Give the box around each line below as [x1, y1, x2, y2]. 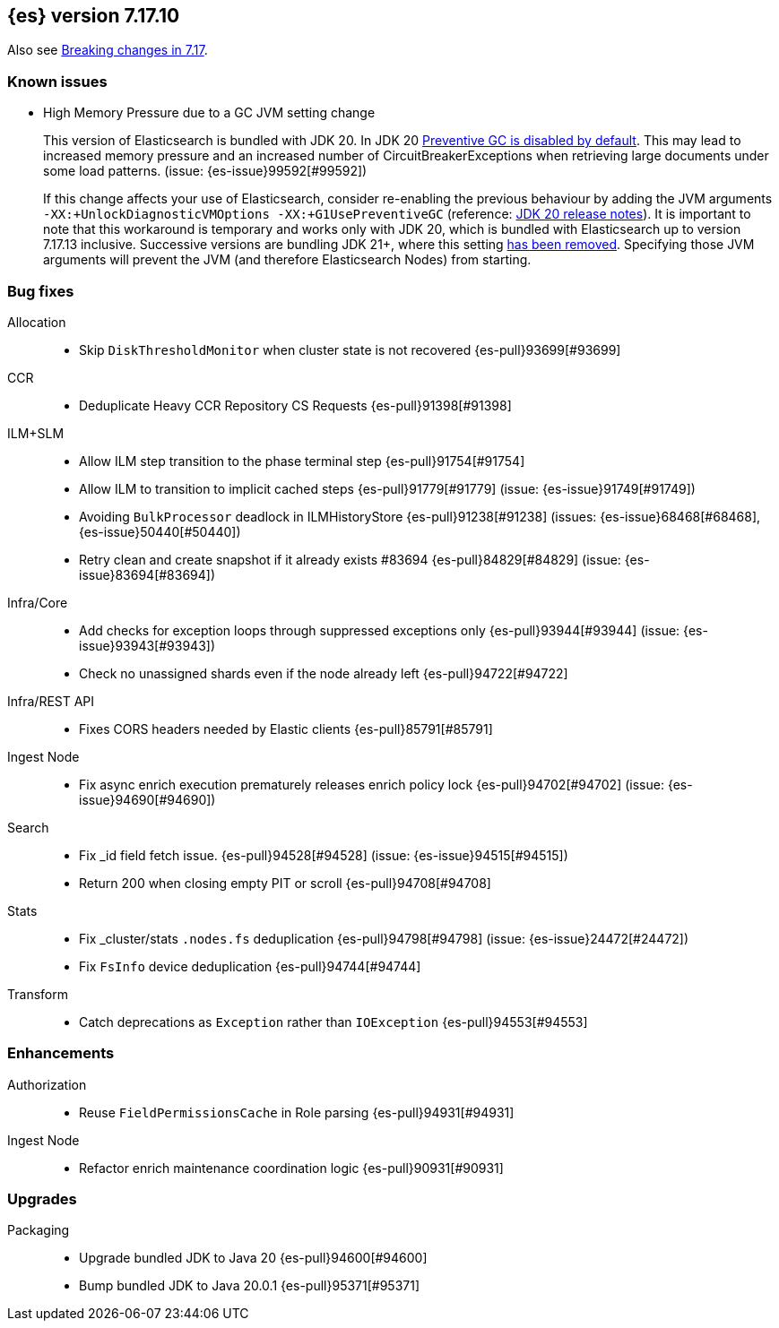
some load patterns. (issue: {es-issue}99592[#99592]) [43, 163, 368, 179]
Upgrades [7, 1190, 77, 1209]
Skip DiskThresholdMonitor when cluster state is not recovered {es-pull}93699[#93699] [79, 341, 621, 358]
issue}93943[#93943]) [79, 637, 216, 653]
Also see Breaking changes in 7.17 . [7, 42, 208, 58]
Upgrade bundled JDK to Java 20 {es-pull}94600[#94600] [79, 1250, 428, 1266]
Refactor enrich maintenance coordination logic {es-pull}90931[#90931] [79, 1160, 504, 1176]
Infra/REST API [7, 693, 95, 709]
